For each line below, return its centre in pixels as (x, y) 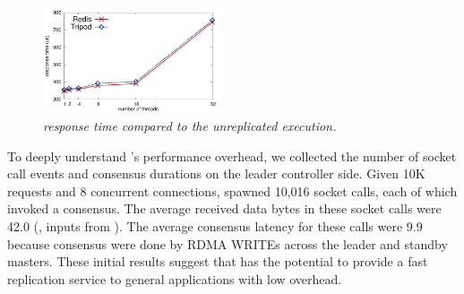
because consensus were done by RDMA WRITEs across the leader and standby (228, 243)
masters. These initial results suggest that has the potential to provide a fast (218, 261)
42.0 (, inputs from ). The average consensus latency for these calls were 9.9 (215, 226)
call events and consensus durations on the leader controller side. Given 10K (216, 173)
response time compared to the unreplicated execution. (190, 126)
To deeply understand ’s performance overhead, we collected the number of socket (232, 156)
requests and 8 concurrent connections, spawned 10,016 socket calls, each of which (232, 190)
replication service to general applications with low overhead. (175, 278)
